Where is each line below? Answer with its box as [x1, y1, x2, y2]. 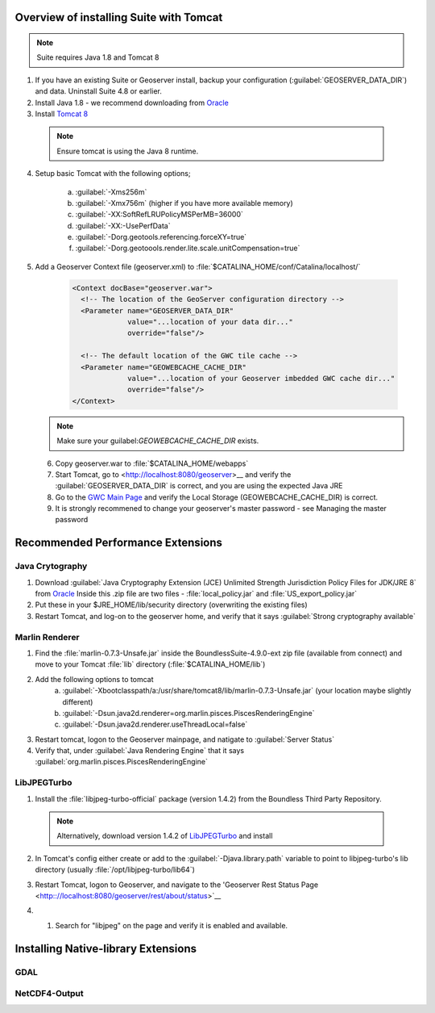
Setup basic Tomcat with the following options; [35, 169, 191, 178]
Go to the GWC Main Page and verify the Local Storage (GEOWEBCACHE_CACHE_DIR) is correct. [55, 492, 379, 502]
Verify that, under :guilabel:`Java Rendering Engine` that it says [35, 746, 245, 756]
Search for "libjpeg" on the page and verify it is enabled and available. [55, 920, 288, 930]
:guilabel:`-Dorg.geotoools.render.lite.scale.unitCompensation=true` [75, 243, 300, 253]
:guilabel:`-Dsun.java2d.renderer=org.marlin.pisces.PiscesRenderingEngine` [62, 708, 315, 718]
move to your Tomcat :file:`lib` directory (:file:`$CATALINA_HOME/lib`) [35, 659, 266, 669]
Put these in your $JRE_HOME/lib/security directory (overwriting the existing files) [35, 600, 308, 609]
